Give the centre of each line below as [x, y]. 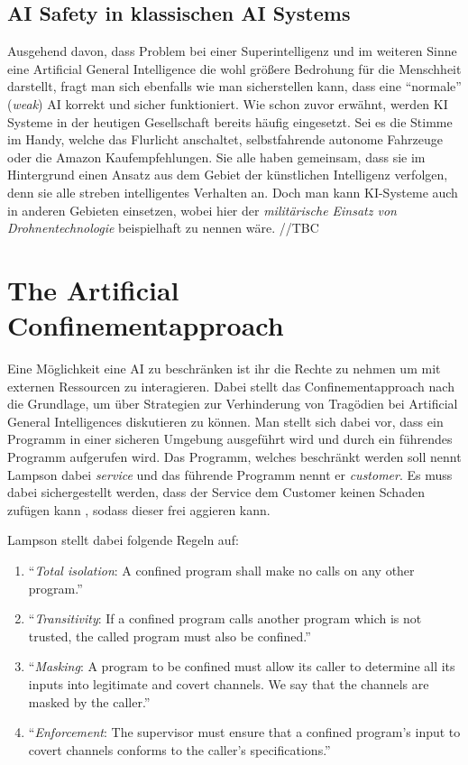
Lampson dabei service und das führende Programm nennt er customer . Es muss [230, 474]
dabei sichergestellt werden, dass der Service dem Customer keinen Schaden [216, 492]
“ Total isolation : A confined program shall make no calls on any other [221, 570]
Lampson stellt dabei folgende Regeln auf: [123, 540]
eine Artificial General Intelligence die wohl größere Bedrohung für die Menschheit [234, 68]
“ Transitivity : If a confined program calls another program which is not [225, 618]
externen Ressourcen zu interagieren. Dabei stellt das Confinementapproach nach [231, 386]
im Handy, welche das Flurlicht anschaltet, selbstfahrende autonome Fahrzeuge [225, 139]
